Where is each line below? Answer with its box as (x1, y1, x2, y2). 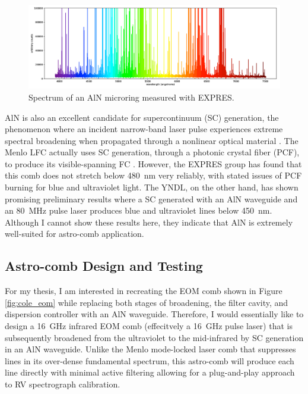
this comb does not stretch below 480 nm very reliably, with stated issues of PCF (5, 169, 302, 182)
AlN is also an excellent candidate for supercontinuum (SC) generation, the (5, 111, 279, 123)
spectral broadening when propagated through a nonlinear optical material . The (5, 134, 299, 146)
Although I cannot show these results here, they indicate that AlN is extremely (5, 215, 293, 228)
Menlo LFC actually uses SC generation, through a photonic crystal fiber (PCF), (5, 146, 300, 158)
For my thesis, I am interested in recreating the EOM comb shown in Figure (5, 284, 282, 297)
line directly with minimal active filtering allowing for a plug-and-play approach (5, 366, 295, 379)
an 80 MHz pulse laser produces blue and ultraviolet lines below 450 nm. (5, 204, 272, 217)
